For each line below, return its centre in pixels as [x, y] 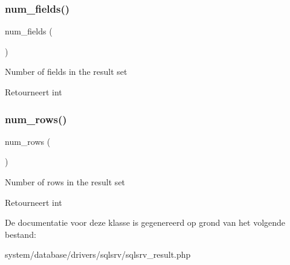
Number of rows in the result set [65, 182]
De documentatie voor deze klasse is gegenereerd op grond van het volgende [145, 222]
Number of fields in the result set [66, 72]
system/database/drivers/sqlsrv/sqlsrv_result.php [98, 254]
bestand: [21, 234]
